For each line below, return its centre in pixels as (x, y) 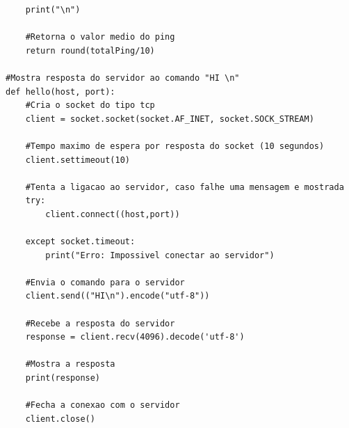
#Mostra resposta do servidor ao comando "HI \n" (123, 78)
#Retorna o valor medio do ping (100, 37)
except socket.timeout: (80, 242)
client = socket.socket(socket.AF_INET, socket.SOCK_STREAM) (170, 119)
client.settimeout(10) (78, 160)
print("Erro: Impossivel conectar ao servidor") (160, 255)
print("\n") (53, 10)
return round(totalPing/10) (90, 50)
